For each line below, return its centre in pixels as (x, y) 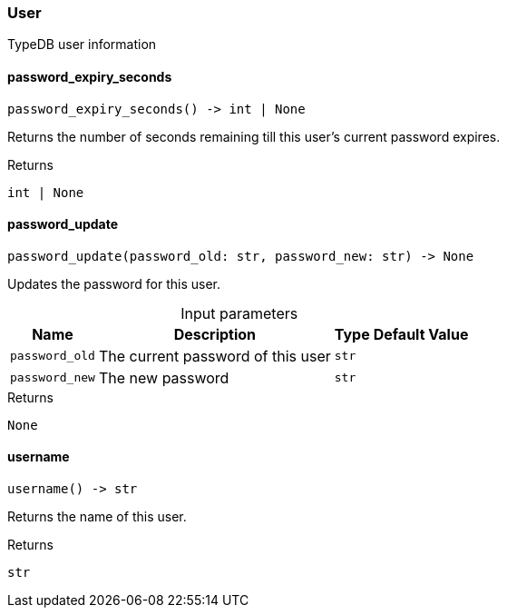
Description (215, 334)
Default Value (421, 334)
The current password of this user (214, 356)
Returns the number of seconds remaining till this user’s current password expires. (254, 136)
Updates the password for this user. (114, 283)
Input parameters (239, 313)
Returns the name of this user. (97, 517)
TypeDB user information (82, 45)
